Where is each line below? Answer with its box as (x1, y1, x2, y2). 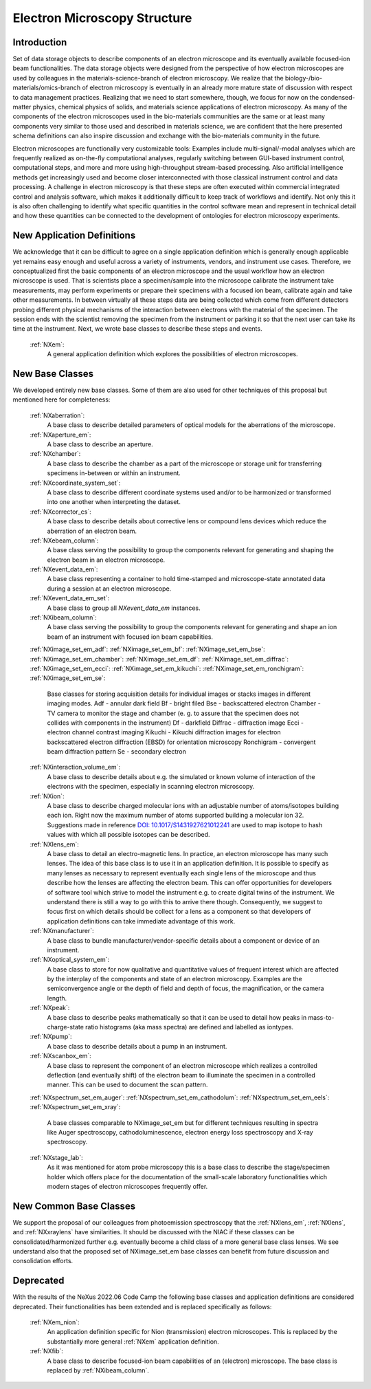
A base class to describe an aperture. (47, 440, 154, 448)
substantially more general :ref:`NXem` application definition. (47, 1337, 219, 1346)
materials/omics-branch (12, 83, 81, 92)
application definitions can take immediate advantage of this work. (47, 917, 236, 925)
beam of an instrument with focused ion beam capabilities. (47, 633, 213, 641)
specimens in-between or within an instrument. (47, 469, 181, 477)
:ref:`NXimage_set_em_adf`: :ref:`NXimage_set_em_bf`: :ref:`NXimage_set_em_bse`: (30, 645, 266, 653)
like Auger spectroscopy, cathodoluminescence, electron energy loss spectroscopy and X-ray (47, 1128, 313, 1136)
